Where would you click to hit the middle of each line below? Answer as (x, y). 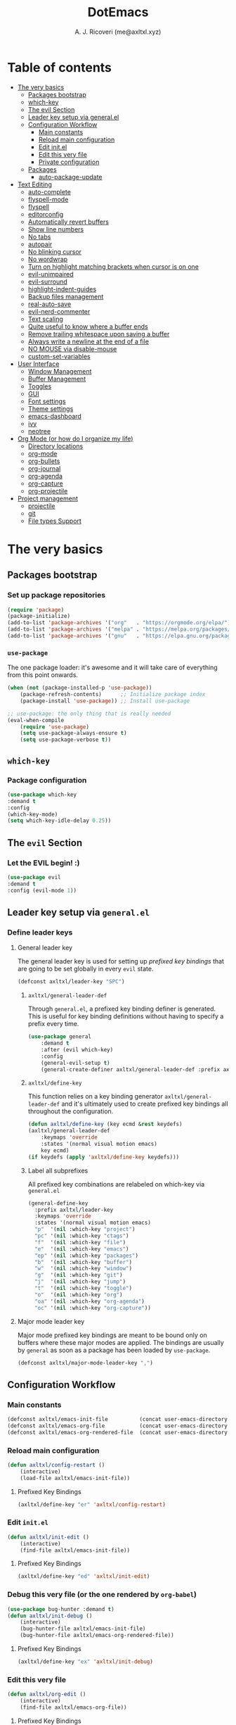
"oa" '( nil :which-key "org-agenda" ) (90, 1301)
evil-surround (48, 282)
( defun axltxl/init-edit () (48, 1537)
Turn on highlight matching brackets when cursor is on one (113, 266)
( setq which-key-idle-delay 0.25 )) (59, 821)
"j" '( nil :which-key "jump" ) (80, 1282)
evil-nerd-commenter (59, 311)
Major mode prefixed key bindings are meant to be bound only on (112, 1335)
